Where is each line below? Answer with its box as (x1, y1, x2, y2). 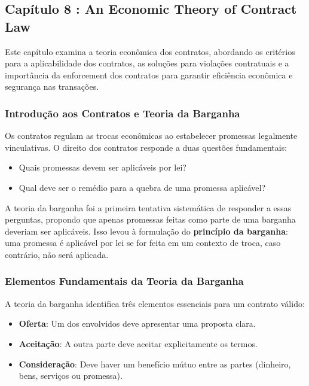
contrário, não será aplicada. (5, 248, 109, 260)
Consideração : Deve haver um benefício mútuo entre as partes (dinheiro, (19, 357, 291, 370)
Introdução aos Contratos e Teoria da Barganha (5, 105, 240, 120)
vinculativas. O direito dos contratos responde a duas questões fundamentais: (5, 141, 287, 153)
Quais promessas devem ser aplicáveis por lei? (19, 161, 186, 174)
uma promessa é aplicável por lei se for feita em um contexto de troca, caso (5, 236, 281, 249)
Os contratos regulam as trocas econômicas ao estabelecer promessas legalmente (5, 129, 298, 142)
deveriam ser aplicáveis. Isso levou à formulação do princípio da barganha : (5, 224, 288, 237)
